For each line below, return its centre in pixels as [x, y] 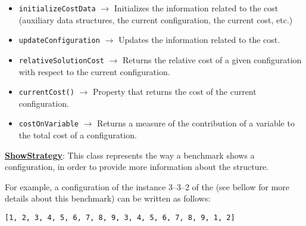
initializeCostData [57, 9]
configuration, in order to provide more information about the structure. [137, 167]
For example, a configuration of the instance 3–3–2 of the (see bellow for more [147, 186]
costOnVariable [49, 124]
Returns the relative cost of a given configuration [212, 59]
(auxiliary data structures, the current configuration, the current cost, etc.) [156, 19]
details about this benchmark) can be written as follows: [108, 198]
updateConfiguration [59, 41]
